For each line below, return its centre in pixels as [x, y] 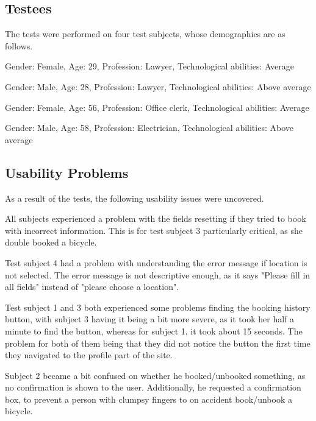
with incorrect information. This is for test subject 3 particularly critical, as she [154, 230]
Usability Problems [67, 172]
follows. [19, 45]
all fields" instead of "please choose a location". [92, 287]
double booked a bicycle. [51, 242]
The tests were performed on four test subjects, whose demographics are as [145, 34]
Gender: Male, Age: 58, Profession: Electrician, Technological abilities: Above [149, 128]
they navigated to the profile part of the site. [89, 355]
